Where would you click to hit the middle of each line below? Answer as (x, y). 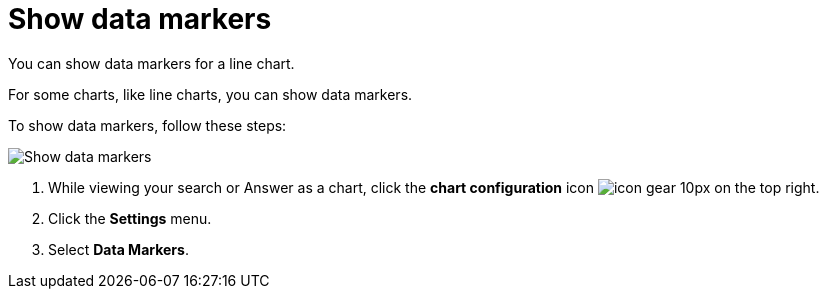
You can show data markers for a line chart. (151, 63)
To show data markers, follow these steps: (147, 125)
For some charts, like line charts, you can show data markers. (210, 94)
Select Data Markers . (118, 249)
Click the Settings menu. (130, 218)
